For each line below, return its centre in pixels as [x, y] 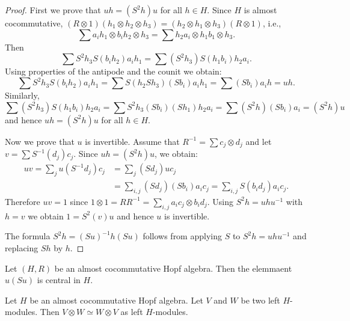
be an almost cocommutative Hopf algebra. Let [116, 300]
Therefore [23, 201]
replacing [22, 247]
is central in [59, 280]
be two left [260, 300]
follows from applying [182, 236]
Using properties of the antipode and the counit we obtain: [113, 71]
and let [259, 141]
